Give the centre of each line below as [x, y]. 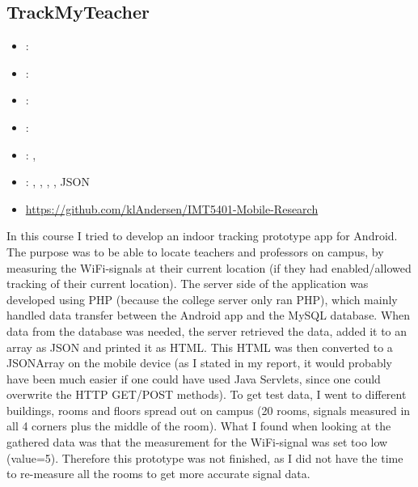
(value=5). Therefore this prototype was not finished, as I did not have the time [205, 457]
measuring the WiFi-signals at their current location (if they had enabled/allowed [209, 267]
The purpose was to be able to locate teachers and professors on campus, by [195, 251]
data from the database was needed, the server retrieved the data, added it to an [207, 330]
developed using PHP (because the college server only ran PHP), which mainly [202, 299]
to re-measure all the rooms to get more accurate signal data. [158, 474]
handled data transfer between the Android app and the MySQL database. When [209, 315]
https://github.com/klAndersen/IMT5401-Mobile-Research [172, 208]
